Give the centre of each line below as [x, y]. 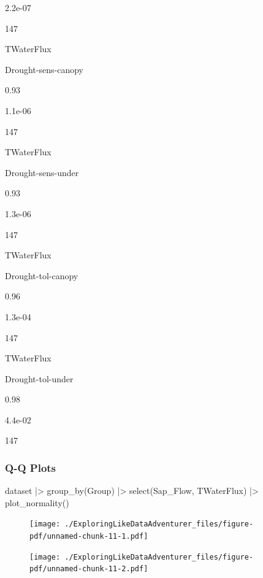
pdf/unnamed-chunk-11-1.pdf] [89, 537]
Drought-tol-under [39, 378]
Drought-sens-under [42, 172]
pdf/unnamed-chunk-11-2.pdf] [89, 569]
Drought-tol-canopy [42, 275]
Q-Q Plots [31, 467]
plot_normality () [37, 502]
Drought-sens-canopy [44, 69]
